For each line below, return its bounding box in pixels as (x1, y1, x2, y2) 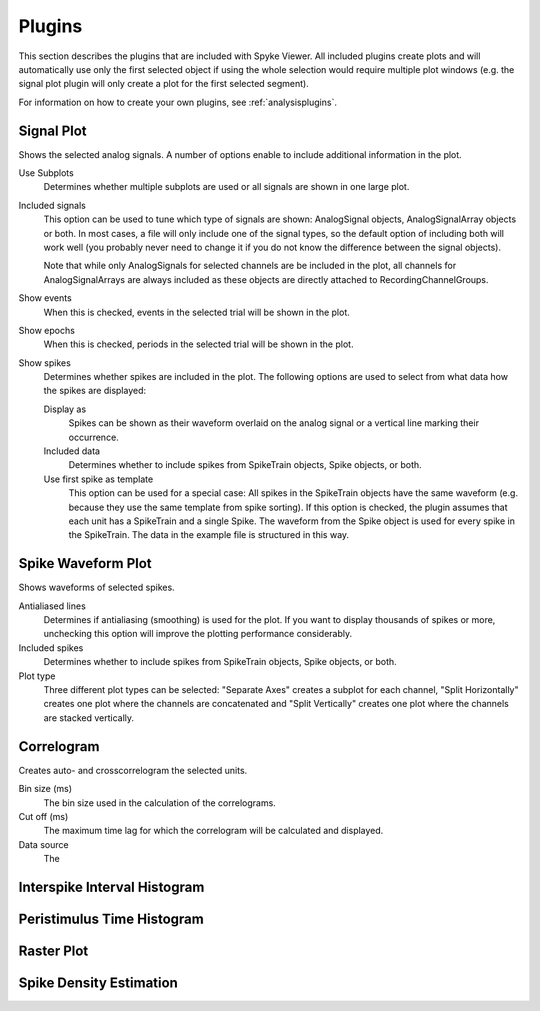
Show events (18, 292, 72, 304)
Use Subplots (18, 167, 74, 179)
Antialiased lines (18, 600, 87, 612)
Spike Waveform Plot (18, 555, 152, 572)
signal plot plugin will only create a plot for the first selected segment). (18, 78, 309, 90)
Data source (18, 838, 69, 850)
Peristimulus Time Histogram (18, 910, 204, 927)
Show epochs (18, 324, 75, 336)
